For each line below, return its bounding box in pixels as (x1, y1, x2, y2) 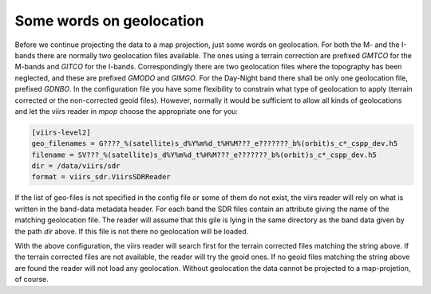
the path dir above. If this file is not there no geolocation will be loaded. (14, 226, 249, 236)
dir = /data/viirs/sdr (31, 162, 121, 171)
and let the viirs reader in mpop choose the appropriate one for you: (14, 106, 239, 116)
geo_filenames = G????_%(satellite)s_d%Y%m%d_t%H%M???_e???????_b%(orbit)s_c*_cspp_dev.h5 (31, 139, 398, 148)
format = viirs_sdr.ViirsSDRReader (31, 172, 171, 182)
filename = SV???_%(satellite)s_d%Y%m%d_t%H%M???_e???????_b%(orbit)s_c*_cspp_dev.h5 (31, 150, 377, 159)
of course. (14, 275, 49, 284)
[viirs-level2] (31, 127, 91, 137)
